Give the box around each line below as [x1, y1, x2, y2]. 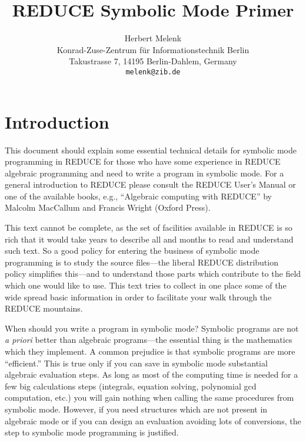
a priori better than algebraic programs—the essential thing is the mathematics [5, 333, 292, 346]
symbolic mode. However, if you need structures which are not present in [5, 402, 268, 415]
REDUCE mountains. [5, 302, 83, 315]
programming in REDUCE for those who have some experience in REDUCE [5, 155, 281, 168]
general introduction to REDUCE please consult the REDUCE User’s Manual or [5, 178, 296, 191]
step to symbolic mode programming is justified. [5, 426, 179, 438]
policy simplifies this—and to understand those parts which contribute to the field [5, 267, 301, 280]
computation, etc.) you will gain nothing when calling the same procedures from [5, 391, 294, 404]
